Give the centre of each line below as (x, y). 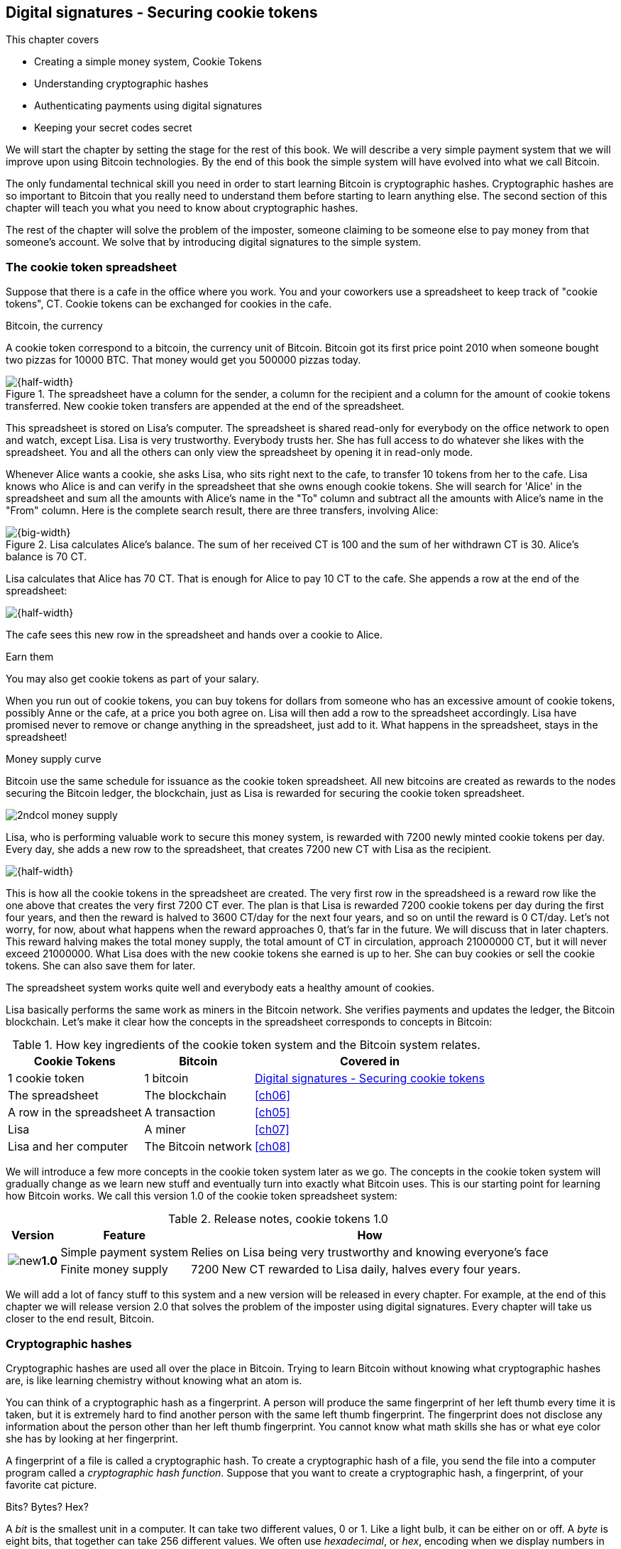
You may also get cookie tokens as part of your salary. (132, 679)
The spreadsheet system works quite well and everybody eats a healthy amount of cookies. (220, 988)
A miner (165, 1130)
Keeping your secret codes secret (113, 128)
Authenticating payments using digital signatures (148, 106)
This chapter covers (53, 40)
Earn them (30, 657)
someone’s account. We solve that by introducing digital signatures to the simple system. (214, 242)
